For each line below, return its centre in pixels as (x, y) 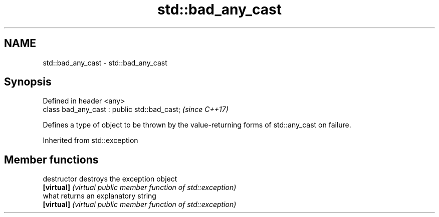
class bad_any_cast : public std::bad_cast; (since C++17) (136, 109)
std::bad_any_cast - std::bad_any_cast (105, 62)
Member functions (51, 159)
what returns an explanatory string (99, 196)
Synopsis (28, 82)
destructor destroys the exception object (110, 179)
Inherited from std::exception (90, 140)
